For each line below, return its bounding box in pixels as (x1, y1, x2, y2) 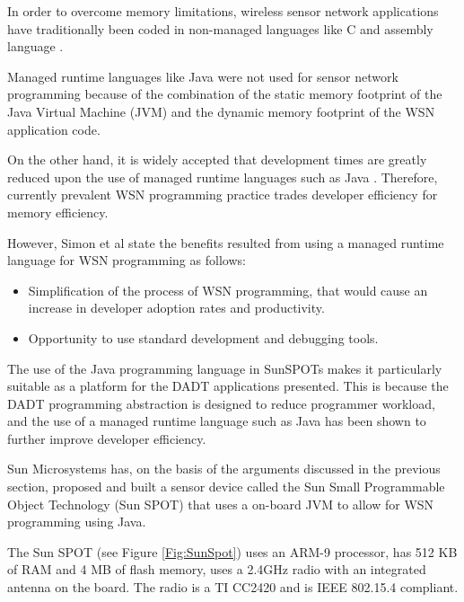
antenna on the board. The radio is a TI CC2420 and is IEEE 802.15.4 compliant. (7, 578, 459, 597)
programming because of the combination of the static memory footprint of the (7, 84, 442, 103)
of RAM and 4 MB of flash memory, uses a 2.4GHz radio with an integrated (7, 560, 426, 579)
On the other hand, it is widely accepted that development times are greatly (7, 150, 427, 169)
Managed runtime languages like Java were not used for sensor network (7, 66, 398, 85)
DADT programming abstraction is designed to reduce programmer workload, (7, 394, 435, 412)
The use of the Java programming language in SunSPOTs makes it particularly (7, 359, 442, 377)
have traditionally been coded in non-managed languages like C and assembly (7, 19, 433, 38)
